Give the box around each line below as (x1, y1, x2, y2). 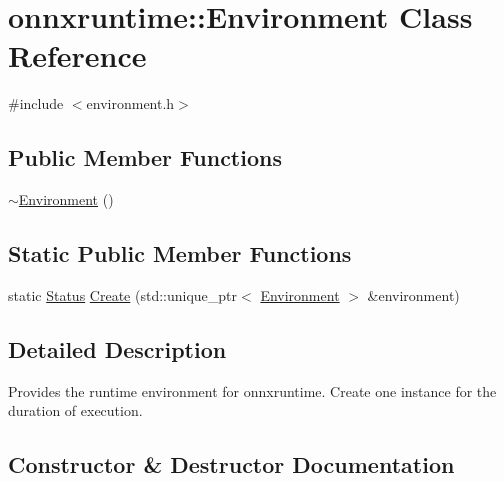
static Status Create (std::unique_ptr (8, 284, 238, 305)
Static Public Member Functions (8, 238, 352, 269)
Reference (8, 35, 147, 76)
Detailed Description (8, 333, 227, 364)
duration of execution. (8, 400, 143, 421)
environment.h (86, 93, 175, 114)
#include (8, 93, 64, 114)
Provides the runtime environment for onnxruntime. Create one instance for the (8, 380, 497, 401)
